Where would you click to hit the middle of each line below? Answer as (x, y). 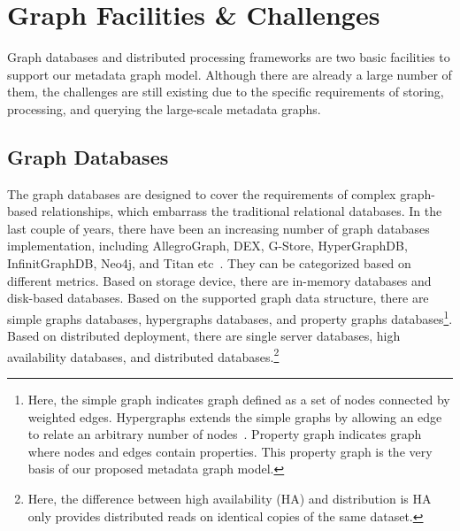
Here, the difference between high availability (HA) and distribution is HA (230, 498)
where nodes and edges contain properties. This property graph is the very (230, 451)
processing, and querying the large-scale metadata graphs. (164, 108)
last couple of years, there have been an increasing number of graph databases (218, 228)
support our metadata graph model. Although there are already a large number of (230, 74)
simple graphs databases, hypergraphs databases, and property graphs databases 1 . (230, 317)
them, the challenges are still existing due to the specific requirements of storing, (226, 92)
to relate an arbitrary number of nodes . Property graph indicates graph (225, 434)
